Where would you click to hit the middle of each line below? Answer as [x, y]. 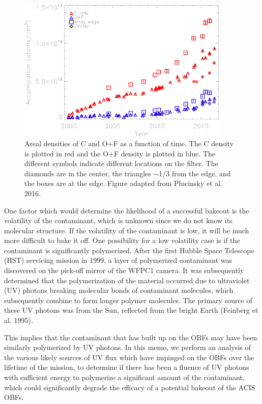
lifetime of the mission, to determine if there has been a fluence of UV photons [127, 367]
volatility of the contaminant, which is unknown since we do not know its [118, 220]
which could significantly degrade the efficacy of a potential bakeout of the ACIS [130, 387]
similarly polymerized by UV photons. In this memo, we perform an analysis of [127, 347]
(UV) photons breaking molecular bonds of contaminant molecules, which [119, 290]
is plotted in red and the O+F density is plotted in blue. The [120, 153]
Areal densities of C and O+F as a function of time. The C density [129, 143]
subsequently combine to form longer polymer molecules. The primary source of [128, 300]
